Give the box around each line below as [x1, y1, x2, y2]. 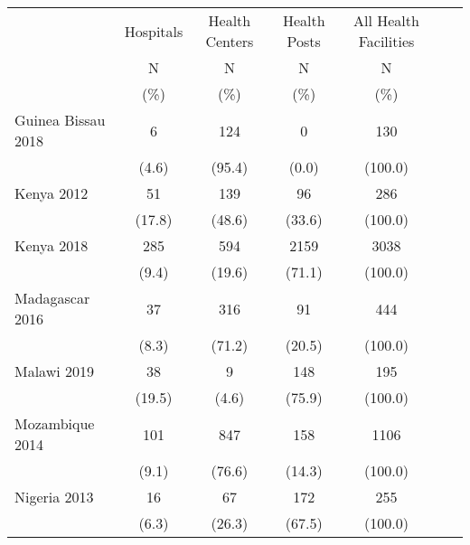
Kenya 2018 [14, 235, 89, 256]
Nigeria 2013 [14, 486, 94, 507]
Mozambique [14, 413, 95, 434]
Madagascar [14, 287, 90, 308]
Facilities [358, 31, 415, 52]
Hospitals [124, 20, 183, 42]
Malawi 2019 [14, 361, 95, 381]
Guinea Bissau [14, 109, 106, 130]
